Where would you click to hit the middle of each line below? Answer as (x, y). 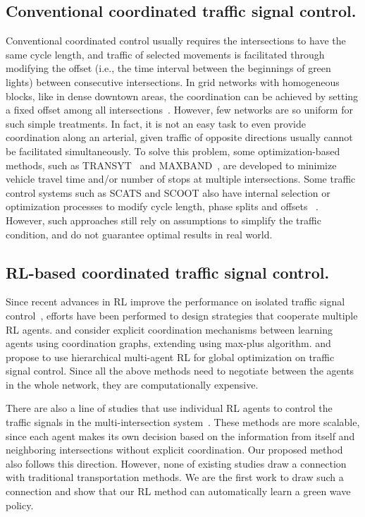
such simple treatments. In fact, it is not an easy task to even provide (156, 123)
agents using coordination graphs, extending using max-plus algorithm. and (168, 343)
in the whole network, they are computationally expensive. (132, 384)
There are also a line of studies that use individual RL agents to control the (169, 408)
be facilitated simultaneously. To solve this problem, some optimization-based (173, 151)
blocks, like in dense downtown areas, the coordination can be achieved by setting (182, 96)
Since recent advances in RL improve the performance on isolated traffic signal (175, 302)
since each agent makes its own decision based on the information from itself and (180, 436)
